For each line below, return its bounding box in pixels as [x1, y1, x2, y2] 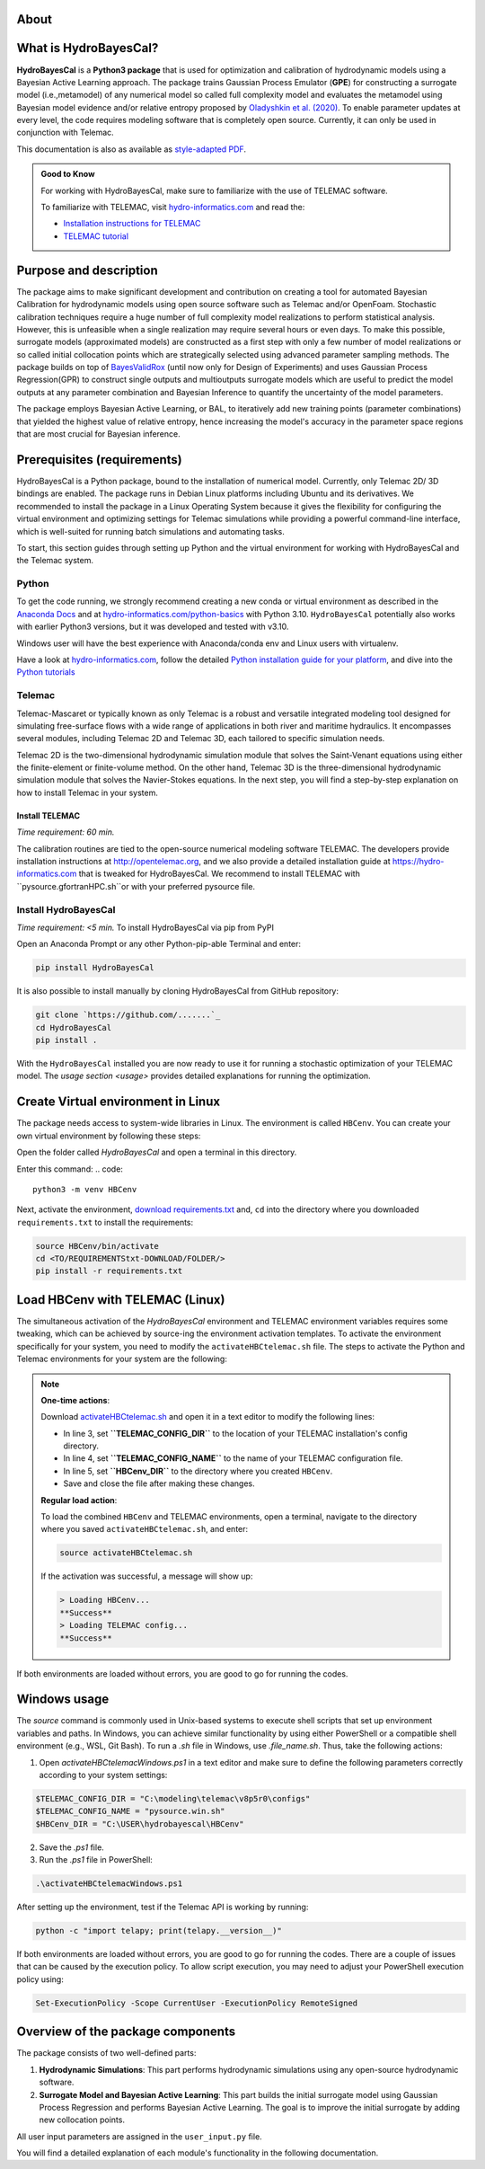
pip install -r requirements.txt [35, 1266, 183, 1276]
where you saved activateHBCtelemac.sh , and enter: [40, 1524, 249, 1535]
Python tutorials [16, 667, 75, 677]
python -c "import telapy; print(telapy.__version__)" [35, 1926, 282, 1936]
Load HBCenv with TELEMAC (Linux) [16, 1292, 225, 1307]
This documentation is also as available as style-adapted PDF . [16, 144, 247, 155]
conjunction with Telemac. [16, 127, 114, 138]
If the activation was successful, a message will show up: [40, 1571, 253, 1581]
